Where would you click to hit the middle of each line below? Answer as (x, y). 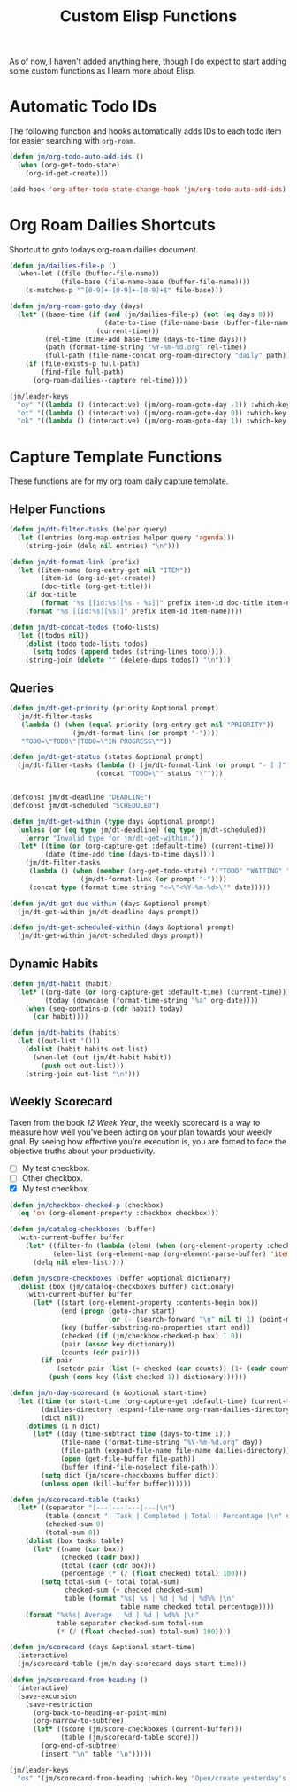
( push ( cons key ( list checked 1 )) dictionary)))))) (148, 1377)
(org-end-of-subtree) (81, 1746)
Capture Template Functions (116, 457)
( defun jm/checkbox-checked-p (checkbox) (87, 1205)
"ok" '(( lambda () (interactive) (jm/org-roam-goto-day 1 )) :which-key (152, 421)
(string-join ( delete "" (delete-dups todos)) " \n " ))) (128, 660)
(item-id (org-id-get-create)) (99, 578)
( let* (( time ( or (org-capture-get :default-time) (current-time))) (146, 846)
